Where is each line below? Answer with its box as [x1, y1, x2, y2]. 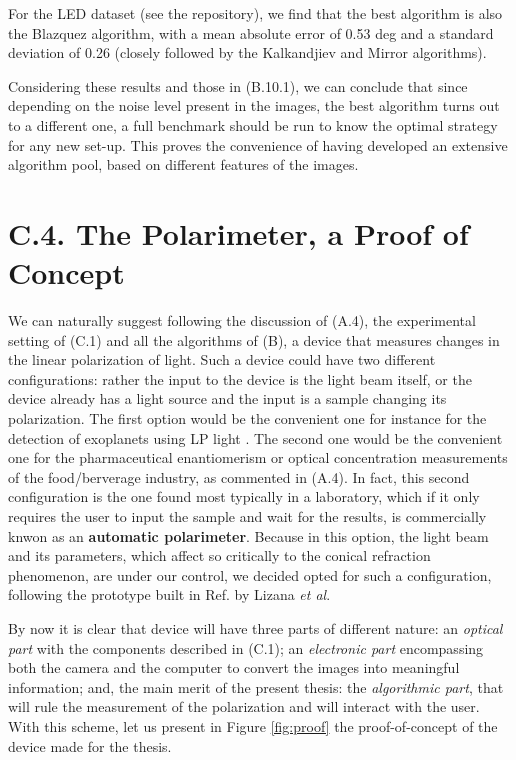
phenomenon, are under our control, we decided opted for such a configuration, [8, 564, 492, 585]
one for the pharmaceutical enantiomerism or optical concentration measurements [8, 447, 508, 468]
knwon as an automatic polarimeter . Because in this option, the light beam [8, 525, 489, 546]
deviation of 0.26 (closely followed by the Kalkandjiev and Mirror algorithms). [8, 42, 487, 63]
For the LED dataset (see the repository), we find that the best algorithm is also [8, 3, 503, 23]
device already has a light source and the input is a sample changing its [8, 388, 447, 409]
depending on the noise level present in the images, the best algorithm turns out [8, 95, 500, 116]
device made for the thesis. [8, 735, 172, 756]
